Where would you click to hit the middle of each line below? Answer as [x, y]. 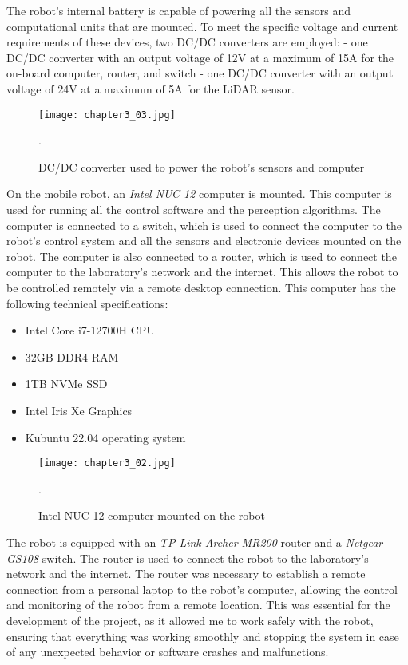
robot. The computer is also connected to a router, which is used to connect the [202, 256]
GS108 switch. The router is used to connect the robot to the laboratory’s [188, 558]
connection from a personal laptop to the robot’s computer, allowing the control [202, 589]
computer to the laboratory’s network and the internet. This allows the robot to [202, 272]
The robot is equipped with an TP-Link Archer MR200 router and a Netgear [195, 542]
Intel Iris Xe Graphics [79, 410]
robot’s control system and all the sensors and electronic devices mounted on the [204, 241]
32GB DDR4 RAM [72, 356]
